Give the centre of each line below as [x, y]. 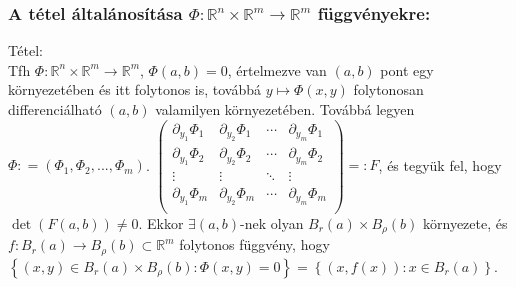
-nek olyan [272, 223]
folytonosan [388, 89]
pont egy [407, 69]
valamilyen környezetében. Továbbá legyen [285, 109]
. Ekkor [161, 223]
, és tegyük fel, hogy [440, 164]
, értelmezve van [277, 69]
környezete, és [465, 223]
